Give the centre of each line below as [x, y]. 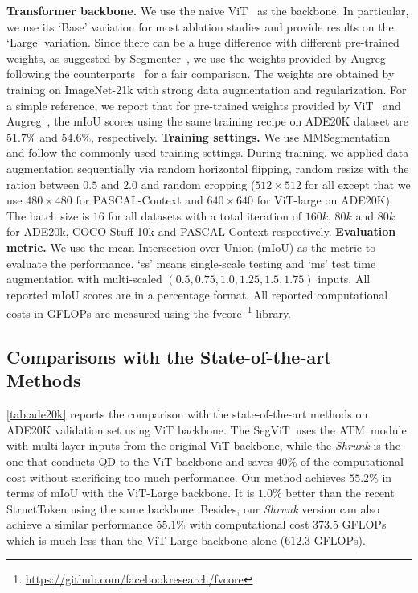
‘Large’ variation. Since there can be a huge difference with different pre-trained [203, 42]
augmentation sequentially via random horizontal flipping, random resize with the [208, 168]
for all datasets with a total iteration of [205, 215]
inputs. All [344, 279]
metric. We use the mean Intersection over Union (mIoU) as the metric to [191, 247]
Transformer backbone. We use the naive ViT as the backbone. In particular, [208, 10]
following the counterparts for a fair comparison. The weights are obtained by [201, 74]
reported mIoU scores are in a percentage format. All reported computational [197, 294]
